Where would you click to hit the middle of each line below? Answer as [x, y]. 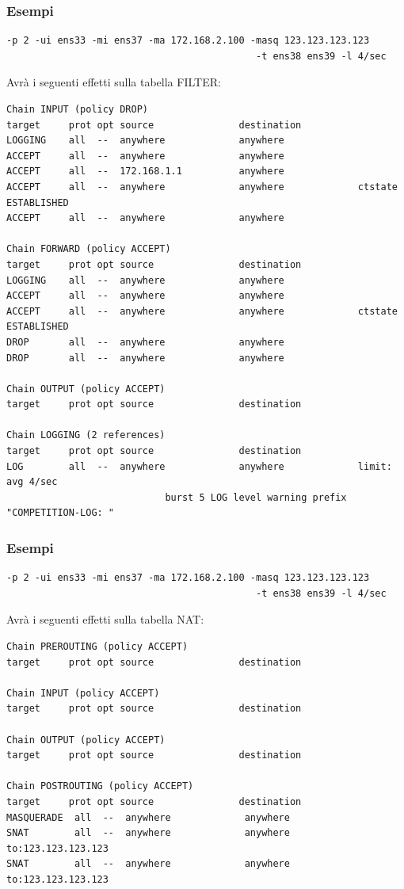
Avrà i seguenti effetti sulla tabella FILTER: [114, 82]
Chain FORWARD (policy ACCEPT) [89, 249]
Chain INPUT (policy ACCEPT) [83, 693]
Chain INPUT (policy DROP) [77, 109]
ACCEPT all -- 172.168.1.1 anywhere [145, 172]
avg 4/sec [32, 482]
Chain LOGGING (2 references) [86, 435]
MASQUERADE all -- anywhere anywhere [148, 817]
